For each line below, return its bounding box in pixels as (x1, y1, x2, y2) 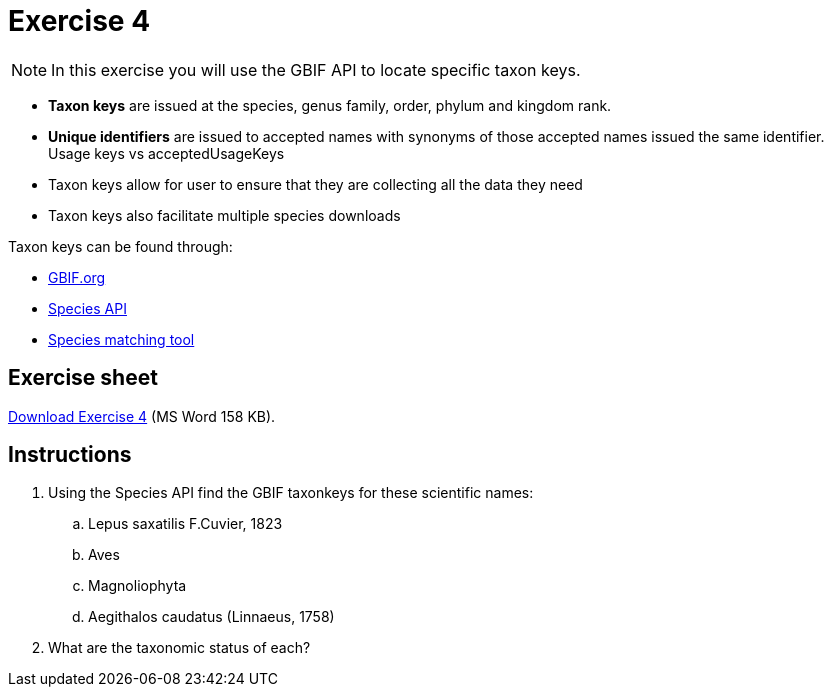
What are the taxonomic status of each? (48, 639, 311, 657)
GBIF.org (48, 268, 106, 286)
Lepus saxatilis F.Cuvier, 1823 (88, 515, 283, 533)
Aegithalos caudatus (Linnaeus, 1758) (88, 608, 335, 626)
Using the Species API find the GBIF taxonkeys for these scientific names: (48, 484, 534, 502)
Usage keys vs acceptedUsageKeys (48, 144, 285, 162)
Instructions (8, 442, 132, 468)
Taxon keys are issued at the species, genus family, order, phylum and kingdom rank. (48, 96, 612, 114)
